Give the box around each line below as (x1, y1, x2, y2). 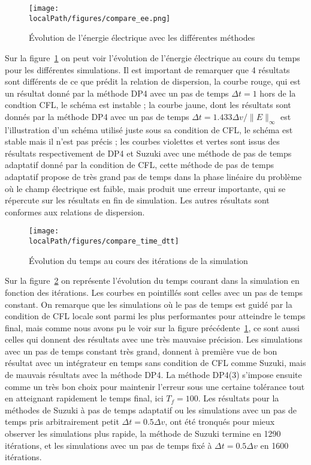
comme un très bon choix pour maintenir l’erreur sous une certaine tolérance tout (5, 380, 305, 392)
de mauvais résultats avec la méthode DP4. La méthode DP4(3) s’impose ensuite (5, 368, 302, 381)
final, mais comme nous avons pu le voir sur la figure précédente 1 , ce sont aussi (5, 321, 300, 334)
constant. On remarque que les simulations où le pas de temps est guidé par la (5, 298, 292, 310)
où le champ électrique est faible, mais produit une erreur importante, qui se (5, 182, 286, 194)
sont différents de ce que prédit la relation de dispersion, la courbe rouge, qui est (5, 75, 301, 88)
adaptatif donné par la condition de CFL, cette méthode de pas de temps (5, 158, 274, 171)
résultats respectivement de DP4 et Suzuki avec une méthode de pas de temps (5, 146, 292, 159)
